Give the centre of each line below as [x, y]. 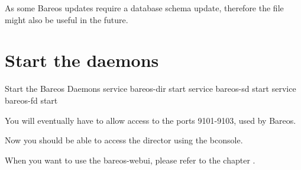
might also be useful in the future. [67, 19]
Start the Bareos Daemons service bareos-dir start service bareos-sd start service [150, 89]
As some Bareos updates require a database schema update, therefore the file [144, 8]
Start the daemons [82, 60]
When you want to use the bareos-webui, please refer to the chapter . [130, 160]
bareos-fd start [31, 100]
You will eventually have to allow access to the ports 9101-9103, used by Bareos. [150, 120]
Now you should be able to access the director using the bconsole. [124, 140]
